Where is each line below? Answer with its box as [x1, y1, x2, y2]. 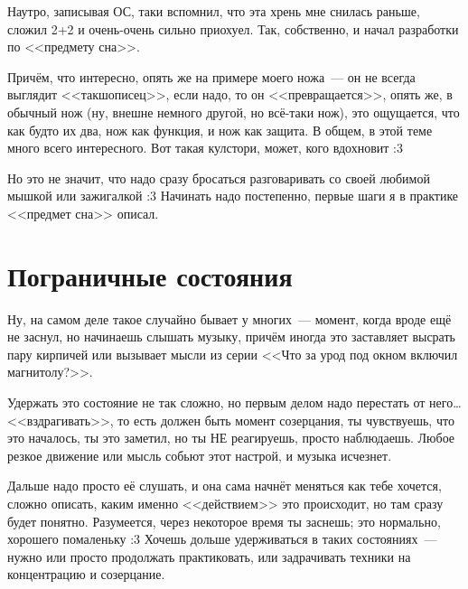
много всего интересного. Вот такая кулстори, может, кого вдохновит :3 [7, 138, 403, 157]
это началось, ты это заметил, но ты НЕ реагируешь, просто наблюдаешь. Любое [7, 428, 455, 447]
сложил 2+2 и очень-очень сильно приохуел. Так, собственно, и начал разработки [7, 19, 459, 38]
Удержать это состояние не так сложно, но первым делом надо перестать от [7, 393, 426, 412]
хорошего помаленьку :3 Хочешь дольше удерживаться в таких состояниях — [7, 529, 437, 548]
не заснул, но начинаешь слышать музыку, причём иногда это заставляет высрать [7, 327, 455, 346]
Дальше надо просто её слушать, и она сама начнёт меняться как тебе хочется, [7, 476, 442, 495]
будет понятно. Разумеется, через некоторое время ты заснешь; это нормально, [7, 511, 441, 530]
